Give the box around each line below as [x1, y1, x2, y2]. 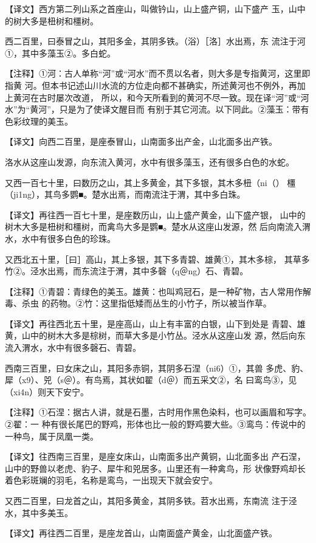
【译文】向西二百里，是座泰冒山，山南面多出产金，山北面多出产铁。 [5, 135, 277, 148]
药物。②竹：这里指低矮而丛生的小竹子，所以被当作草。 [50, 297, 272, 310]
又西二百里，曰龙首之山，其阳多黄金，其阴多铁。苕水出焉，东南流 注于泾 [5, 494, 297, 507]
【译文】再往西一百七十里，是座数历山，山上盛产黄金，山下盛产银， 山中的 [5, 208, 306, 221]
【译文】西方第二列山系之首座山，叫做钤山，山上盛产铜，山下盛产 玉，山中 [5, 2, 306, 15]
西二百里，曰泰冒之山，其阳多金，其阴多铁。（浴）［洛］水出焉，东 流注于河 [5, 35, 306, 47]
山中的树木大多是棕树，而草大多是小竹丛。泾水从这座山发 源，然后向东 [21, 329, 306, 342]
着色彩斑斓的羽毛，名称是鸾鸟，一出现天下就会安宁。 [5, 474, 218, 486]
